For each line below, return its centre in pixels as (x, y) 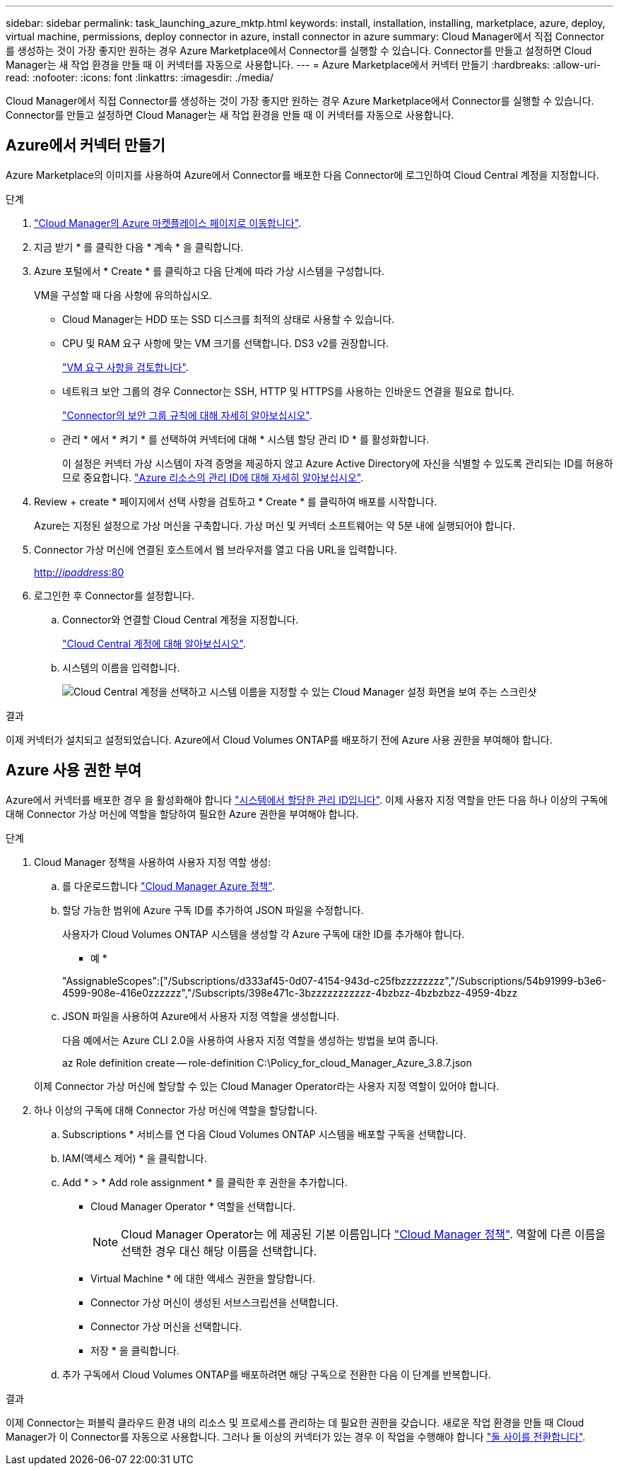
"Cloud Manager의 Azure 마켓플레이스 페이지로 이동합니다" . (168, 223)
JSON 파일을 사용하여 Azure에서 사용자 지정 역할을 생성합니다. (201, 1016)
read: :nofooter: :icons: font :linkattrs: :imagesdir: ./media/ (140, 77)
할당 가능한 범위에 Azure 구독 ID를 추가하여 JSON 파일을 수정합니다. (213, 910)
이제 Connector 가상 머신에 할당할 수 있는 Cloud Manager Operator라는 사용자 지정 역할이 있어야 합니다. (267, 1086)
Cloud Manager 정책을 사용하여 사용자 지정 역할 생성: (153, 862)
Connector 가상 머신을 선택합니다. (166, 1326)
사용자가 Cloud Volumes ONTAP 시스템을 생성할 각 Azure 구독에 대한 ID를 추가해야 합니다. (264, 934)
